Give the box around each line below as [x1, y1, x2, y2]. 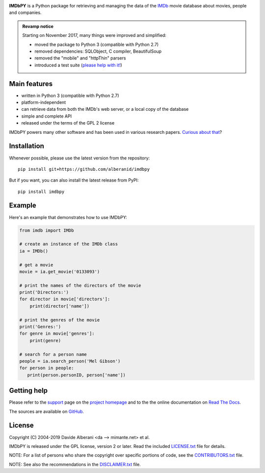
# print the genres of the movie [19, 317, 100, 322]
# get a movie [19, 262, 53, 268]
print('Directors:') [19, 289, 69, 295]
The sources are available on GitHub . [9, 409, 84, 414]
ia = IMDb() [19, 248, 49, 253]
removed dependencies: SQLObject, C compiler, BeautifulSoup [34, 48, 162, 54]
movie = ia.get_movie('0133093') [19, 269, 100, 274]
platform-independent [21, 99, 66, 105]
